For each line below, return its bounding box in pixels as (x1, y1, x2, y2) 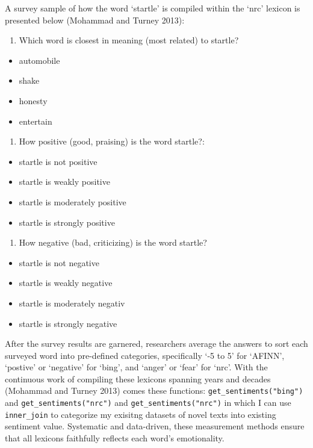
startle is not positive (19, 155, 98, 167)
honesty (19, 94, 48, 107)
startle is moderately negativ (19, 296, 125, 309)
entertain (19, 114, 52, 127)
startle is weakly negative (19, 276, 113, 289)
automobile (19, 54, 60, 66)
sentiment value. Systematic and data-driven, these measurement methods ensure (5, 420, 305, 432)
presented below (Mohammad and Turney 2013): (5, 13, 185, 26)
